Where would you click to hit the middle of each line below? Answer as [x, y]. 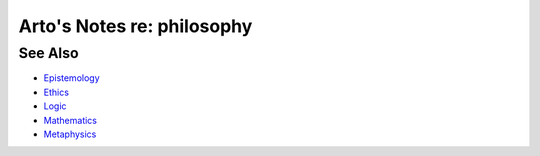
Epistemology [71, 78]
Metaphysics [70, 134]
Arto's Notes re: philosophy [135, 26]
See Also [48, 53]
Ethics [56, 92]
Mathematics [70, 120]
